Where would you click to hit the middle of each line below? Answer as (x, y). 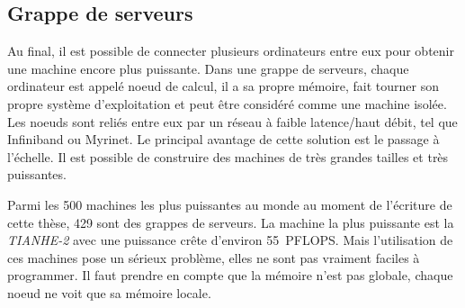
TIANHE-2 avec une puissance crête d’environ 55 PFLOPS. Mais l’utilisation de (230, 240)
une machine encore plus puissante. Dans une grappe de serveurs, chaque (208, 68)
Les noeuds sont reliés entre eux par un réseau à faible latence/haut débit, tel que (232, 121)
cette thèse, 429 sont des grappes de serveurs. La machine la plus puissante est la (231, 222)
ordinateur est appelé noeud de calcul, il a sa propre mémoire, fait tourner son (224, 86)
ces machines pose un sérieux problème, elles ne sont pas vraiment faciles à (214, 257)
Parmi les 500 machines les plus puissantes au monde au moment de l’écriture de (230, 204)
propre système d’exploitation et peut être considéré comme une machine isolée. (227, 103)
